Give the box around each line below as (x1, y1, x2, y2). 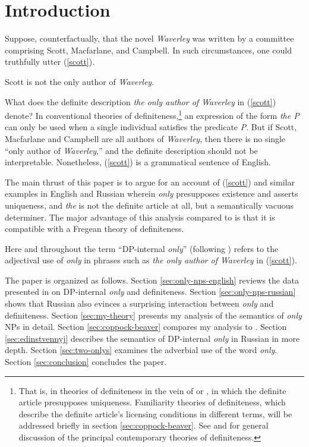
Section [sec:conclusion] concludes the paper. (5, 355, 167, 368)
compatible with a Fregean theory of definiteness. (5, 222, 184, 235)
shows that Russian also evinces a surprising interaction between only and (5, 297, 274, 310)
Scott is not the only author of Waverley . (5, 75, 154, 87)
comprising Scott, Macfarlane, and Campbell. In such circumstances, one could (5, 43, 292, 56)
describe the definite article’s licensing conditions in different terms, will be (18, 407, 292, 420)
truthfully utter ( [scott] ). (5, 55, 95, 68)
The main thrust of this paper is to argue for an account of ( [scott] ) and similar (5, 175, 295, 188)
